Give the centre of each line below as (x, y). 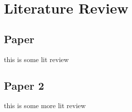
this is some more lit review (45, 105)
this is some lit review (36, 59)
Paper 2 (24, 85)
